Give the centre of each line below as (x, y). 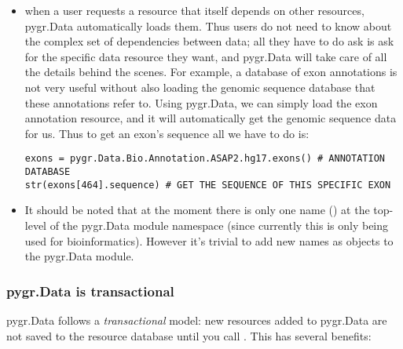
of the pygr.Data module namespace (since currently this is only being (219, 225)
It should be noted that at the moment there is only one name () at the (197, 210)
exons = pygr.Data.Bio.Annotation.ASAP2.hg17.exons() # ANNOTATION (205, 159)
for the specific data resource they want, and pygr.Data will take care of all (206, 56)
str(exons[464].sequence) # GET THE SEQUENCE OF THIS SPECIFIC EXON (208, 185)
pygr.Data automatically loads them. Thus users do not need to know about (208, 25)
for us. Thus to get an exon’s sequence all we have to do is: (167, 133)
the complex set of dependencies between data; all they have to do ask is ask (209, 41)
